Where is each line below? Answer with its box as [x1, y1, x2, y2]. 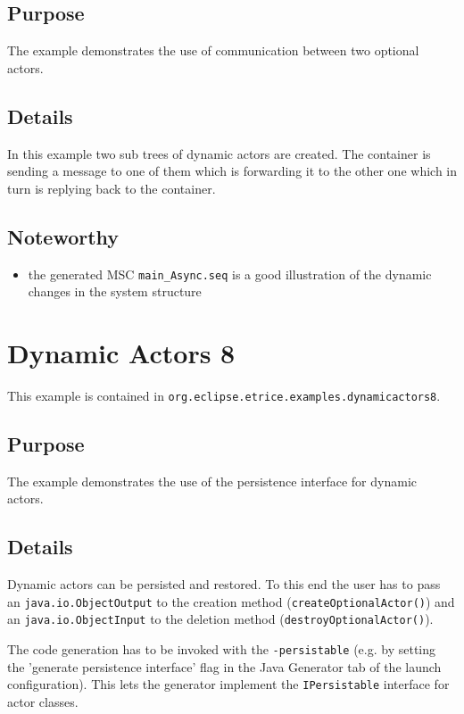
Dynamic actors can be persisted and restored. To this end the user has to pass [7, 575, 441, 594]
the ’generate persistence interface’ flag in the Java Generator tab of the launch [7, 657, 442, 676]
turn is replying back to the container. [7, 178, 216, 197]
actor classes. [7, 693, 79, 711]
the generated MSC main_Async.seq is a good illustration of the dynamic [28, 264, 432, 283]
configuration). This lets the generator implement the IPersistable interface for [7, 675, 450, 693]
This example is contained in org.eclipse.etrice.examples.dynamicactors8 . [7, 386, 441, 404]
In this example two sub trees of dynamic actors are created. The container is [7, 144, 431, 162]
